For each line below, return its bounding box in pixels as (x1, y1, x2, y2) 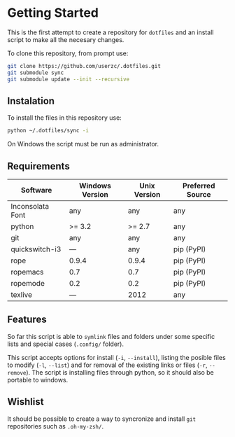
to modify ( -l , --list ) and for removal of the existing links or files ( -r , (7, 361, 208, 369)
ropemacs (10, 268, 44, 277)
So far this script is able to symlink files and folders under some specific (7, 332, 215, 340)
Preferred (183, 181, 215, 190)
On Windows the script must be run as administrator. (7, 140, 159, 148)
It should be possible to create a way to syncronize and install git (7, 415, 197, 423)
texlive (10, 290, 33, 300)
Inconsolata (10, 202, 50, 211)
